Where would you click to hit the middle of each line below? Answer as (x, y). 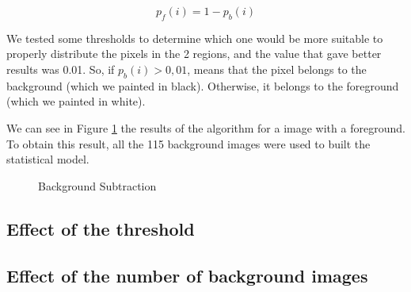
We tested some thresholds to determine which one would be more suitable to (195, 38)
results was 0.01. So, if (61, 69)
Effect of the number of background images (187, 275)
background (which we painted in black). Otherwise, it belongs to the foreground (203, 85)
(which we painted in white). (76, 101)
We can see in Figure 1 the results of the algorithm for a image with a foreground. (206, 127)
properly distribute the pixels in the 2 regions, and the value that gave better (194, 54)
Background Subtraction (97, 185)
